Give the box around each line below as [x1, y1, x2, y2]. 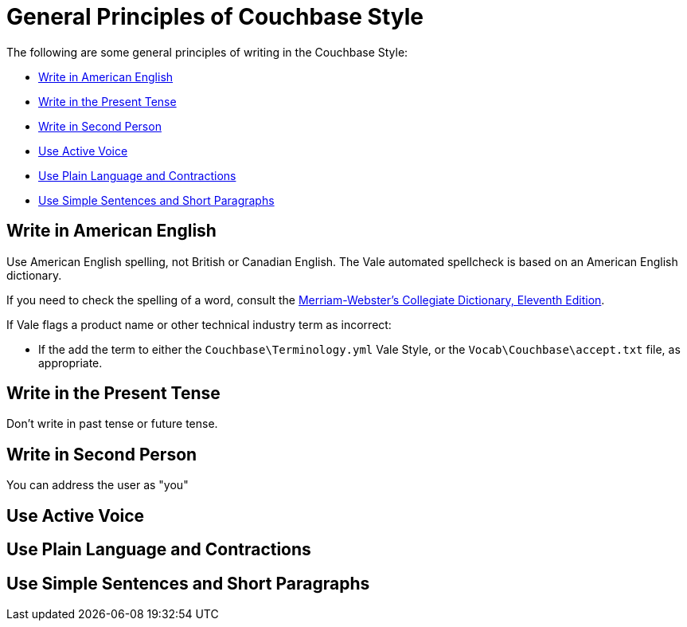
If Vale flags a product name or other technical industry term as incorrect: [6, 317, 392, 331]
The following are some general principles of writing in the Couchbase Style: [6, 45, 408, 59]
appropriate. [38, 355, 103, 370]
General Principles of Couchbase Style [6, 3, 424, 30]
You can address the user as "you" [6, 478, 189, 492]
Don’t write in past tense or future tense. [6, 417, 218, 431]
